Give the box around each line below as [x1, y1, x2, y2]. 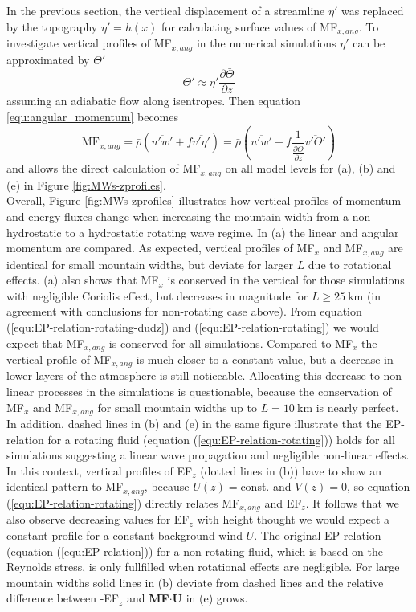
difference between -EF [6, 590, 120, 606]
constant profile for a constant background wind [6, 526, 243, 543]
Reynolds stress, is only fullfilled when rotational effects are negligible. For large [6, 558, 400, 575]
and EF [264, 494, 302, 511]
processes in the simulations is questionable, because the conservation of [37, 383, 392, 400]
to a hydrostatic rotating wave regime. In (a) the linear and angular [65, 223, 399, 240]
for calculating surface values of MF [161, 18, 338, 35]
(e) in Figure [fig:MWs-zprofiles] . [6, 176, 166, 193]
